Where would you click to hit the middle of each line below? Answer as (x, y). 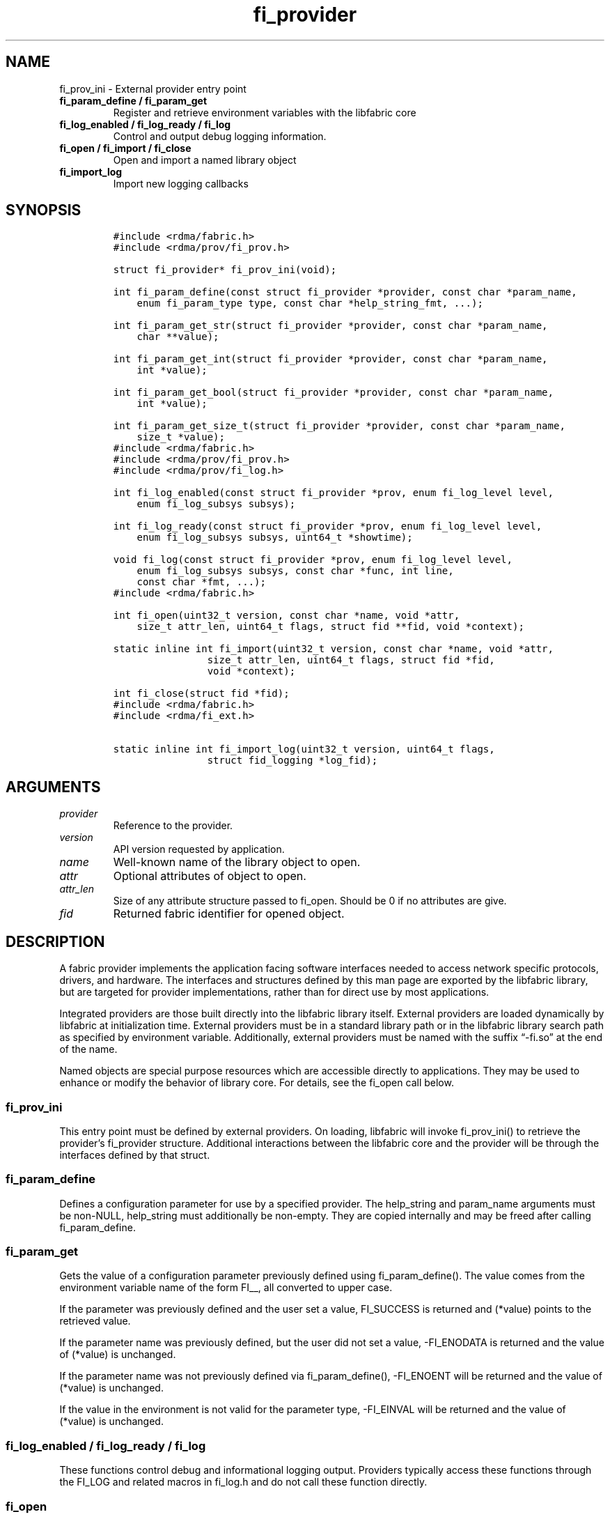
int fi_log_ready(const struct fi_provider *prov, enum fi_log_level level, (328, 526)
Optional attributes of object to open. (210, 876)
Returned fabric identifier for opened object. (229, 914)
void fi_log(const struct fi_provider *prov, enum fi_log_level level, (313, 560)
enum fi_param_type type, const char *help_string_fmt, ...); (310, 303)
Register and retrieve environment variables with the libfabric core (265, 112)
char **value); (178, 337)
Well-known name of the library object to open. (237, 862)
